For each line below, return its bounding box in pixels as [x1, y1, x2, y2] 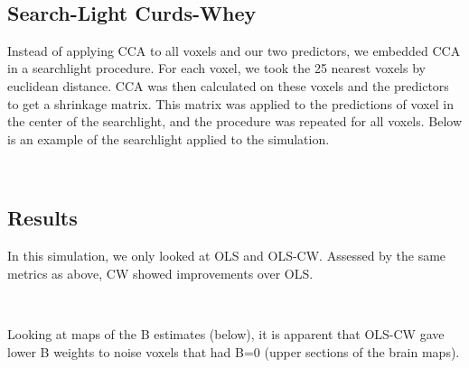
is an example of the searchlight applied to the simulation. [7, 129, 330, 148]
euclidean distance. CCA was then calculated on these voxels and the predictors [7, 76, 449, 95]
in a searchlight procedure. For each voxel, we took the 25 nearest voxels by [7, 59, 426, 78]
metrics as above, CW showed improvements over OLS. [7, 263, 314, 282]
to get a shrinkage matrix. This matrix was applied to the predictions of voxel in [7, 94, 454, 113]
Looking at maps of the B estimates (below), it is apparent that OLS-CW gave [7, 324, 445, 343]
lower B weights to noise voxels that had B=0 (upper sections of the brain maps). [7, 342, 460, 361]
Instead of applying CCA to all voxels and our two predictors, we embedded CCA [7, 41, 461, 60]
